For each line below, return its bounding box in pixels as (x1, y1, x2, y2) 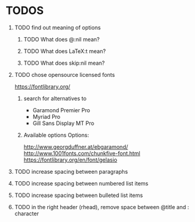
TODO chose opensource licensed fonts (14, 71, 115, 78)
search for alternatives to (23, 95, 87, 102)
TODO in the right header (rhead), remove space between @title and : (14, 203, 190, 210)
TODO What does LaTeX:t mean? (23, 47, 106, 55)
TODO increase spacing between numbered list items (14, 179, 149, 187)
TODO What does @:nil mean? (23, 35, 100, 43)
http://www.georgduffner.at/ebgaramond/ (23, 143, 128, 150)
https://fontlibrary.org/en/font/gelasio (23, 156, 118, 163)
